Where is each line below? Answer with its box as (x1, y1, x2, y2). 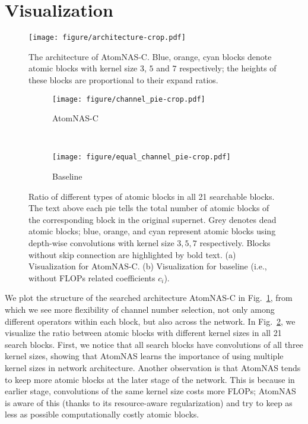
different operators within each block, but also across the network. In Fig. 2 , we (5, 315, 296, 327)
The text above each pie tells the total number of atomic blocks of (28, 202, 269, 214)
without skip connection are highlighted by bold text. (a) (28, 248, 236, 260)
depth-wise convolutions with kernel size (28, 237, 174, 249)
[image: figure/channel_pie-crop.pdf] (52, 95, 205, 103)
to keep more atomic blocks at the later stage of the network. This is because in (5, 373, 295, 385)
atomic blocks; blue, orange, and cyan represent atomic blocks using (28, 225, 276, 237)
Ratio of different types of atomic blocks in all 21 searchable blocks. (28, 190, 275, 202)
